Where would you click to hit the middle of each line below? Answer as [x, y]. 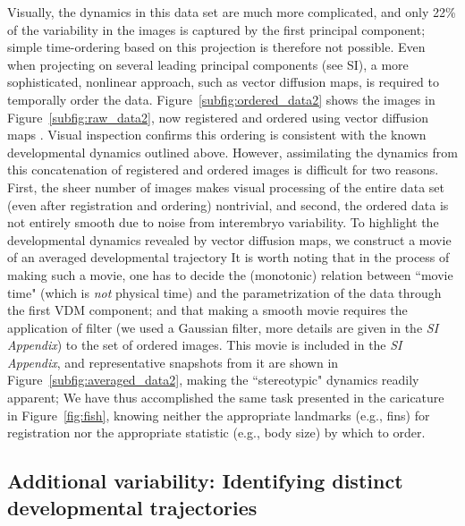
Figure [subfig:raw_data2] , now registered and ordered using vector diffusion [218, 117]
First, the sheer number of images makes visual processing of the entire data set [226, 187]
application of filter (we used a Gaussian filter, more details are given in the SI [223, 327]
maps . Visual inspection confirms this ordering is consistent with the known [217, 135]
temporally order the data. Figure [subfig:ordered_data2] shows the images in [221, 99]
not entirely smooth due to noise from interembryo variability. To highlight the [223, 222]
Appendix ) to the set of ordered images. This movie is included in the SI [205, 345]
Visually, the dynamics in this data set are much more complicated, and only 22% [232, 12]
